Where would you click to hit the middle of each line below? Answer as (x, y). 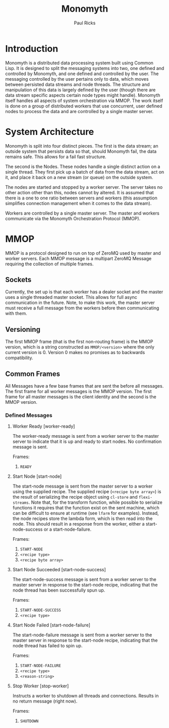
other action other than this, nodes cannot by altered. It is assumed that (79, 192)
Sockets (18, 280)
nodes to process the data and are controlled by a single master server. (79, 111)
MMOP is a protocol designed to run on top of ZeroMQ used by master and (83, 253)
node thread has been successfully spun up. (59, 590)
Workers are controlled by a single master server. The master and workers (82, 213)
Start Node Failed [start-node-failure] (51, 625)
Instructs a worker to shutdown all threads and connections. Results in (86, 696)
